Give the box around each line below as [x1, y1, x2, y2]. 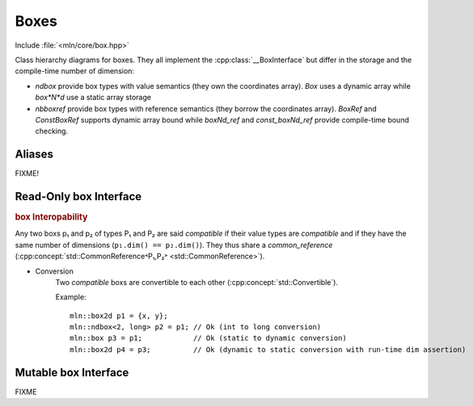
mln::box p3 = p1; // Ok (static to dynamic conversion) [70, 333, 347, 343]
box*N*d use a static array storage [35, 93, 151, 103]
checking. [35, 126, 69, 136]
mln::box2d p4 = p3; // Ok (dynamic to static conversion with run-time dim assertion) [70, 345, 467, 354]
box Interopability [15, 211, 88, 223]
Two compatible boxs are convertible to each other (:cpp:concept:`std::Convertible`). [55, 277, 339, 287]
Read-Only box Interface [15, 190, 142, 203]
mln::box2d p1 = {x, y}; [70, 311, 168, 320]
